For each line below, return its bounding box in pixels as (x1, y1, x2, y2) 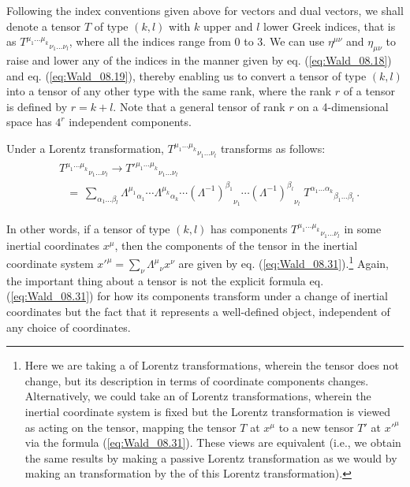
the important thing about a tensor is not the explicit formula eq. (6, 272, 324, 288)
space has (6, 113, 52, 130)
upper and (203, 17, 253, 34)
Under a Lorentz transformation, (6, 139, 164, 156)
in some (344, 220, 382, 236)
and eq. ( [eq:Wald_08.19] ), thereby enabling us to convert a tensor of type (6, 67, 367, 84)
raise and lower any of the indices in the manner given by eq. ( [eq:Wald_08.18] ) (6, 51, 392, 68)
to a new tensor (278, 418, 354, 435)
